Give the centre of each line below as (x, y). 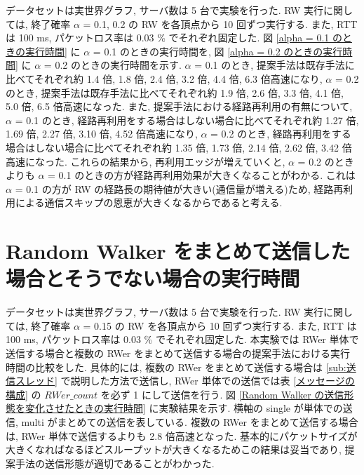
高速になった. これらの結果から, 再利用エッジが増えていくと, (146, 161)
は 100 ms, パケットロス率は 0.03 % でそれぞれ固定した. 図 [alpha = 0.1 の (174, 38)
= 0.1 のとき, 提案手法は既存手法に (275, 65)
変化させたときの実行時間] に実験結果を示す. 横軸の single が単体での (184, 408)
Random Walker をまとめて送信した (178, 251)
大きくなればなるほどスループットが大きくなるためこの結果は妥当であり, (174, 449)
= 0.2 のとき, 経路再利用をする (281, 134)
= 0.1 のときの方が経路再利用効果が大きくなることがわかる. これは (202, 175)
